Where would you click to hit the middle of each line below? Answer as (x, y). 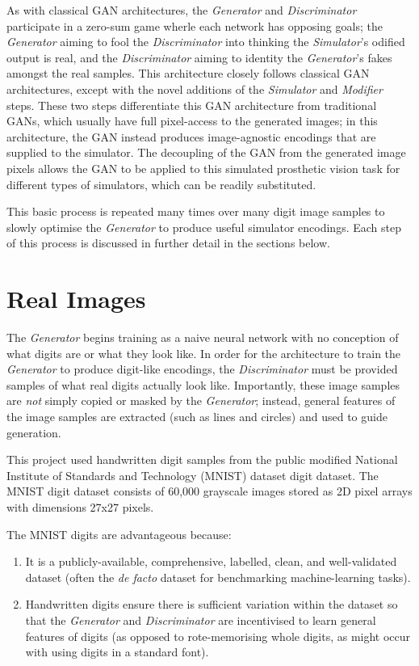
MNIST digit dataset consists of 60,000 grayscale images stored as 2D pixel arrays (209, 491)
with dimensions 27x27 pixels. (80, 506)
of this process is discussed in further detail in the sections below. (168, 243)
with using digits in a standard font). (117, 652)
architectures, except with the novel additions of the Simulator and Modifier (195, 89)
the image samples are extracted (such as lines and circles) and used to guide (197, 416)
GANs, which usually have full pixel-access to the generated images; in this (192, 121)
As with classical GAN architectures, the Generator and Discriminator (182, 10)
